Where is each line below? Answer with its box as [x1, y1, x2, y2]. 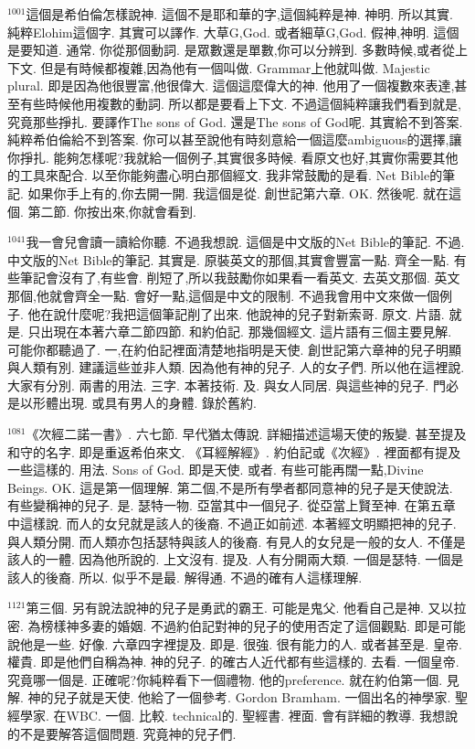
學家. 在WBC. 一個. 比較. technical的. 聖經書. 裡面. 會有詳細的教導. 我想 [19, 705, 445, 724]
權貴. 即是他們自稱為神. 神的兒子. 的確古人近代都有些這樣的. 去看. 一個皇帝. [7, 652, 459, 671]
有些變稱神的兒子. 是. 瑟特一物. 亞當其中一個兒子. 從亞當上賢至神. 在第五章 [7, 496, 456, 515]
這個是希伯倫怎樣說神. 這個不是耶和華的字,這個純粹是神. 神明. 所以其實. [26, 5, 453, 23]
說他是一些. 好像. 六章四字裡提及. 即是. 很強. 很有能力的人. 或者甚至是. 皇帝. [7, 634, 462, 653]
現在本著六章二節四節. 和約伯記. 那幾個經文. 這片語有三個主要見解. [53, 322, 452, 341]
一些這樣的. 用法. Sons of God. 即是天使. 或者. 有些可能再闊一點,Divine [7, 460, 424, 479]
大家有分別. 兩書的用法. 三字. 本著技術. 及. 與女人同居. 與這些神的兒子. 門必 [7, 375, 459, 394]
